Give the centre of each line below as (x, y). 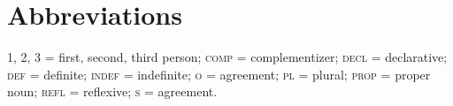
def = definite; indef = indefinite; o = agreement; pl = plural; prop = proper (219, 74)
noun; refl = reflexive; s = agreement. (112, 91)
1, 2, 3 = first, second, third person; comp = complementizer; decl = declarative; (227, 57)
